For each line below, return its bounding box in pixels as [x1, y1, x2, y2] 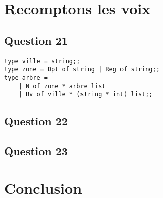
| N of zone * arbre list [18, 82, 106, 90]
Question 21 [4, 32, 68, 48]
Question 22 [4, 113, 68, 129]
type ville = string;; [4, 57, 80, 65]
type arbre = [4, 74, 48, 81]
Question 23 [4, 143, 68, 159]
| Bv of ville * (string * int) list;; [18, 91, 153, 98]
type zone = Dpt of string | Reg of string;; [4, 66, 160, 73]
